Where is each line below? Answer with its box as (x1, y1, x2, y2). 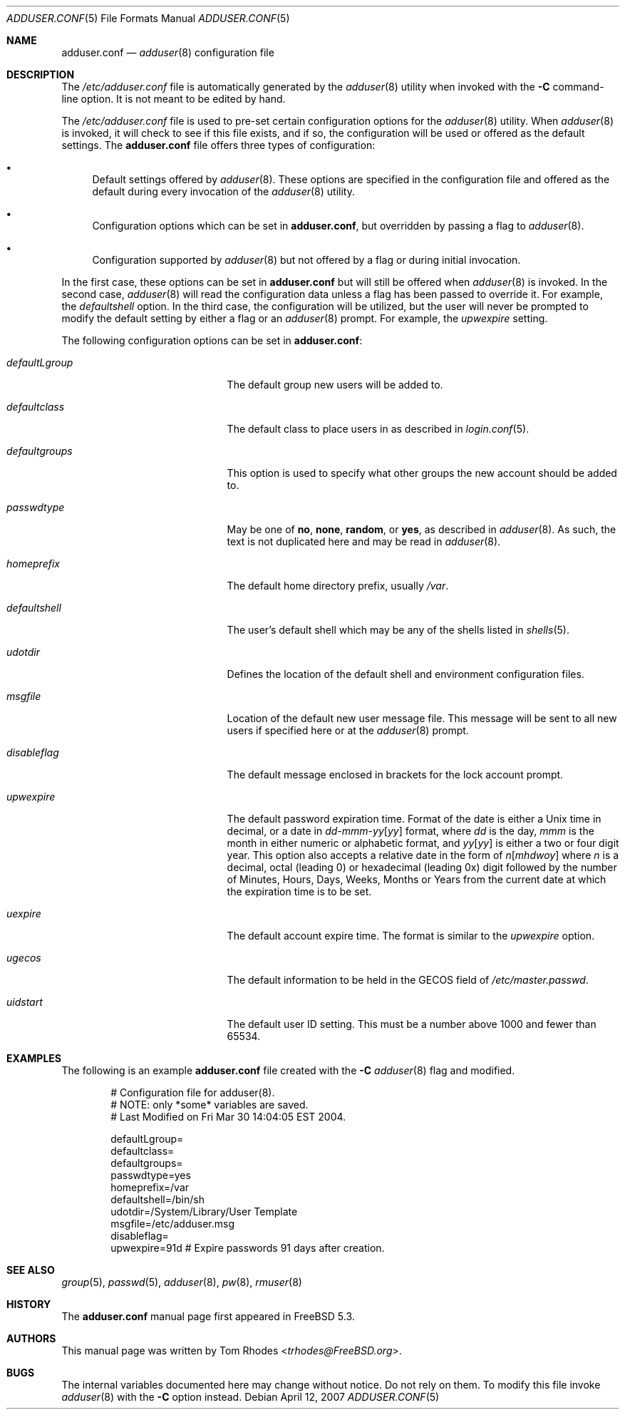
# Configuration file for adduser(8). (110, 1086, 275, 1098)
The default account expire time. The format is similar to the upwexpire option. (227, 930, 595, 942)
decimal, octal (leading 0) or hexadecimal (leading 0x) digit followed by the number (227, 861, 617, 873)
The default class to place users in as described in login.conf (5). (227, 423, 530, 435)
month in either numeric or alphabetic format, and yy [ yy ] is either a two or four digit (227, 837, 619, 849)
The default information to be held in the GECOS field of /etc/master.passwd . (227, 974, 589, 986)
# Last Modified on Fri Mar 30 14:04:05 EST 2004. (110, 1111, 346, 1123)
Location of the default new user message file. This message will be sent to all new (227, 712, 617, 724)
